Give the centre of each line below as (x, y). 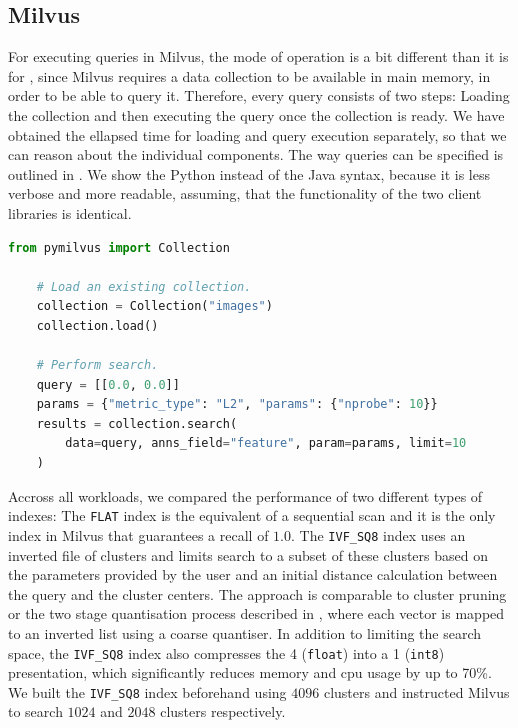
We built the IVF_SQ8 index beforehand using (147, 691)
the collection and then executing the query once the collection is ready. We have (256, 114)
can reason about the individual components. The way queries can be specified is (256, 154)
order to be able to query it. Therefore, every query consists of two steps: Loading (259, 95)
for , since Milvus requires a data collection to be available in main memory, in (249, 75)
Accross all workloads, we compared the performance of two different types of (245, 495)
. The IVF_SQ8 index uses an (378, 534)
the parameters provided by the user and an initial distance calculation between (253, 574)
